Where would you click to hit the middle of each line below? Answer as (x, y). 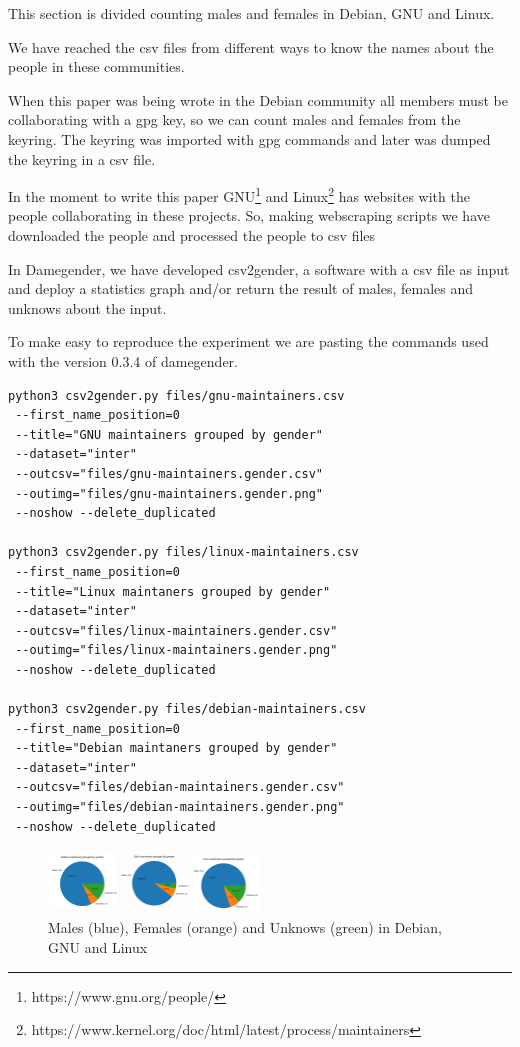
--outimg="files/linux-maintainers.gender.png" (176, 650)
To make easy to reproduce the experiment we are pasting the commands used (248, 341)
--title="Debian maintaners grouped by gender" (176, 748)
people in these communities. (96, 66)
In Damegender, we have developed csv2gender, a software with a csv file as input (259, 268)
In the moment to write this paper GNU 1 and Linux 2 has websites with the (239, 194)
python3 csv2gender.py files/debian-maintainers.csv (187, 709)
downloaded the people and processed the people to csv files (192, 235)
